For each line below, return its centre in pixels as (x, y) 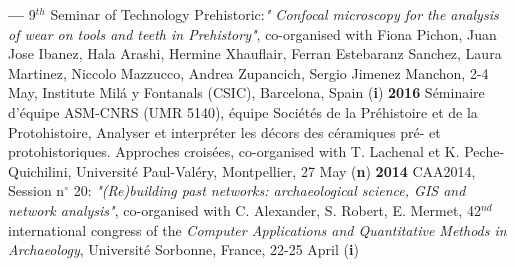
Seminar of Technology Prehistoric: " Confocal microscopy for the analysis (274, 14)
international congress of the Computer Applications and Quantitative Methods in (257, 229)
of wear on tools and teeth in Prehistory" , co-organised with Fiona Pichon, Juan (252, 33)
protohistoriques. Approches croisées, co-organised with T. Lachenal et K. (234, 151)
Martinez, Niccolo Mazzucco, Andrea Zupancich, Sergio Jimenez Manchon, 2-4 (248, 72)
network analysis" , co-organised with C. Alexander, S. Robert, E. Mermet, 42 (244, 209)
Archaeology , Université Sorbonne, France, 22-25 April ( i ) (183, 249)
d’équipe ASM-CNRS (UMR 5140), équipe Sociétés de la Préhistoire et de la (243, 111)
